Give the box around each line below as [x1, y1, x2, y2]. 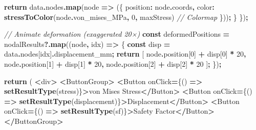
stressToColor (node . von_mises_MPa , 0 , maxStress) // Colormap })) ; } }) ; [4, 11, 248, 22]
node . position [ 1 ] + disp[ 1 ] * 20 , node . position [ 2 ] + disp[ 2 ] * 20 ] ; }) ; [4, 58, 222, 69]
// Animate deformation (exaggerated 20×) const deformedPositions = [4, 29, 230, 39]
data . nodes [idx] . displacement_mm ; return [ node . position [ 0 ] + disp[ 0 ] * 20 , [4, 48, 246, 59]
